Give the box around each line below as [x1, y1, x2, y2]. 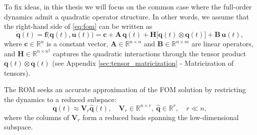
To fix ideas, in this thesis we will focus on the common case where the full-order [4, 1, 252, 11]
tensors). [4, 67, 30, 78]
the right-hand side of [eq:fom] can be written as [4, 21, 152, 31]
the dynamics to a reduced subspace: [4, 94, 116, 105]
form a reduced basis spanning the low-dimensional [82, 112, 239, 122]
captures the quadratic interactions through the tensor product [53, 48, 246, 58]
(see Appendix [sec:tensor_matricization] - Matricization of [52, 58, 234, 68]
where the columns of [4, 112, 69, 122]
